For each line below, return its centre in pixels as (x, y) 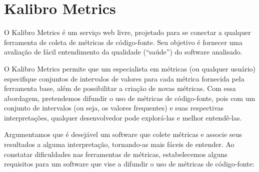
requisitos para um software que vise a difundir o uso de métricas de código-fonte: (129, 164)
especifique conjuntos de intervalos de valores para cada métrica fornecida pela (124, 78)
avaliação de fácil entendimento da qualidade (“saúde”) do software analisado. (123, 52)
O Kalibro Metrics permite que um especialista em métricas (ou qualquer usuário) (130, 68)
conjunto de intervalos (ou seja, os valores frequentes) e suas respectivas (114, 108)
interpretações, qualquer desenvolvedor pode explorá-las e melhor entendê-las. (123, 117)
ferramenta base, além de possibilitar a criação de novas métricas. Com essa (120, 88)
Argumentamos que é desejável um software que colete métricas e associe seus (123, 134)
